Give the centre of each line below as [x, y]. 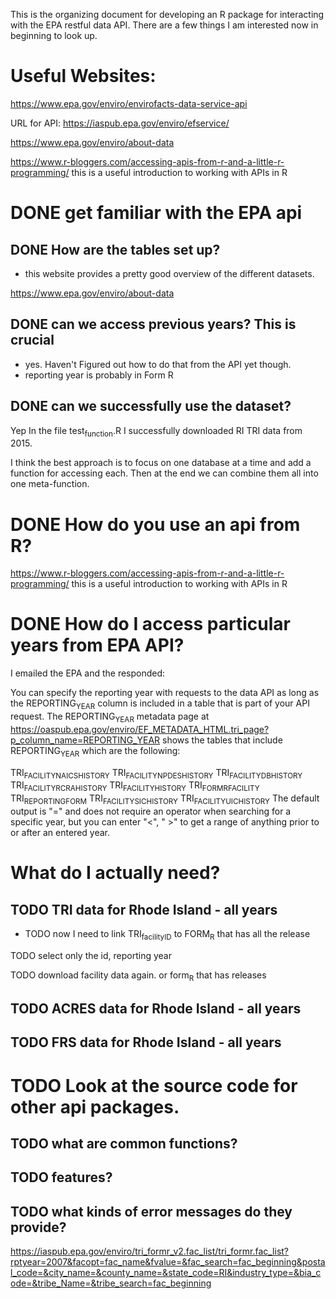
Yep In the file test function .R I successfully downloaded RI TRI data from [156, 431]
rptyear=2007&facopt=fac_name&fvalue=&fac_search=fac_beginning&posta [168, 1262]
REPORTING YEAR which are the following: [95, 751]
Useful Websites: [83, 76]
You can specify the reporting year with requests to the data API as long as [165, 693]
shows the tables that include [222, 740]
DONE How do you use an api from [155, 524]
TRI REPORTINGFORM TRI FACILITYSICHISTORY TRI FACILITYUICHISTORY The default [165, 799]
